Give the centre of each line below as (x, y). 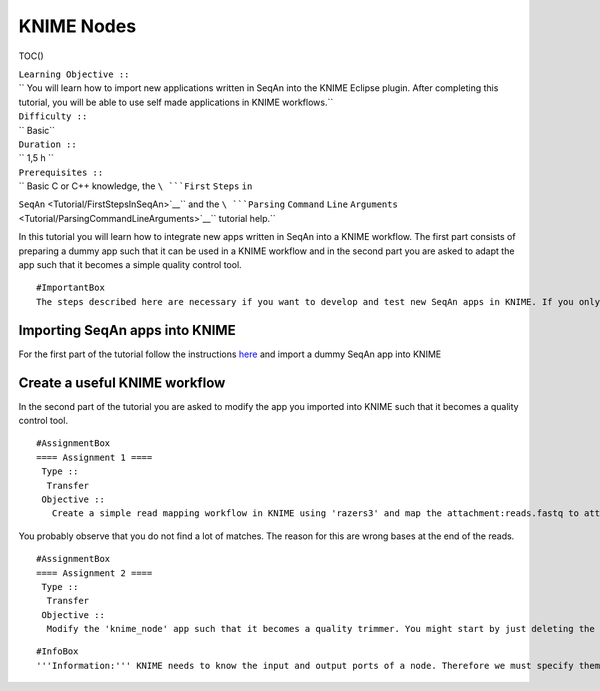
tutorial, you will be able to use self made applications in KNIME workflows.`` (176, 102)
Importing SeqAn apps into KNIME (127, 330)
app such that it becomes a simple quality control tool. (130, 265)
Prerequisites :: (61, 172)
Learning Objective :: (74, 74)
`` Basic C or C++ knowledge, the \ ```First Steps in (135, 186)
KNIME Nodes (77, 26)
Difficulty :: (53, 116)
